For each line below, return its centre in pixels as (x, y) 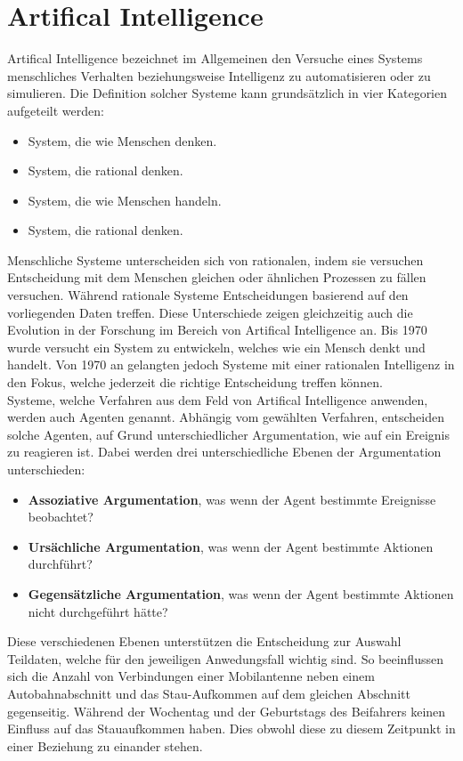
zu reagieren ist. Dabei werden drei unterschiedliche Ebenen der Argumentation (224, 452)
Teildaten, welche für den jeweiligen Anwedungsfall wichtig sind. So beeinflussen (225, 658)
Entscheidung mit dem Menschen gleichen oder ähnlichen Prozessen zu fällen (217, 277)
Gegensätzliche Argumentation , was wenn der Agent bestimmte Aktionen (241, 593)
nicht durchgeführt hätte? (98, 611)
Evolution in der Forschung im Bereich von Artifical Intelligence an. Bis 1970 (217, 330)
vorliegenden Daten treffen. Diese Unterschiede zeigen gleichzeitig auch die (210, 312)
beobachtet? (61, 517)
